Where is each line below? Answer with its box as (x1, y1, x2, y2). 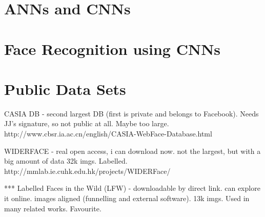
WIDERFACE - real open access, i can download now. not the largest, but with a (4, 145, 261, 156)
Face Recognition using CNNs (4, 38, 221, 59)
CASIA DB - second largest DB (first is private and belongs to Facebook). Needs (4, 108, 259, 119)
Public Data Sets (4, 78, 126, 99)
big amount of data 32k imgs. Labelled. (4, 155, 128, 166)
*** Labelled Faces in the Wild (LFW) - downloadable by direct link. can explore (4, 183, 260, 193)
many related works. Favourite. (4, 203, 101, 213)
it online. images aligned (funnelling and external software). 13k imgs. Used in (4, 193, 250, 204)
